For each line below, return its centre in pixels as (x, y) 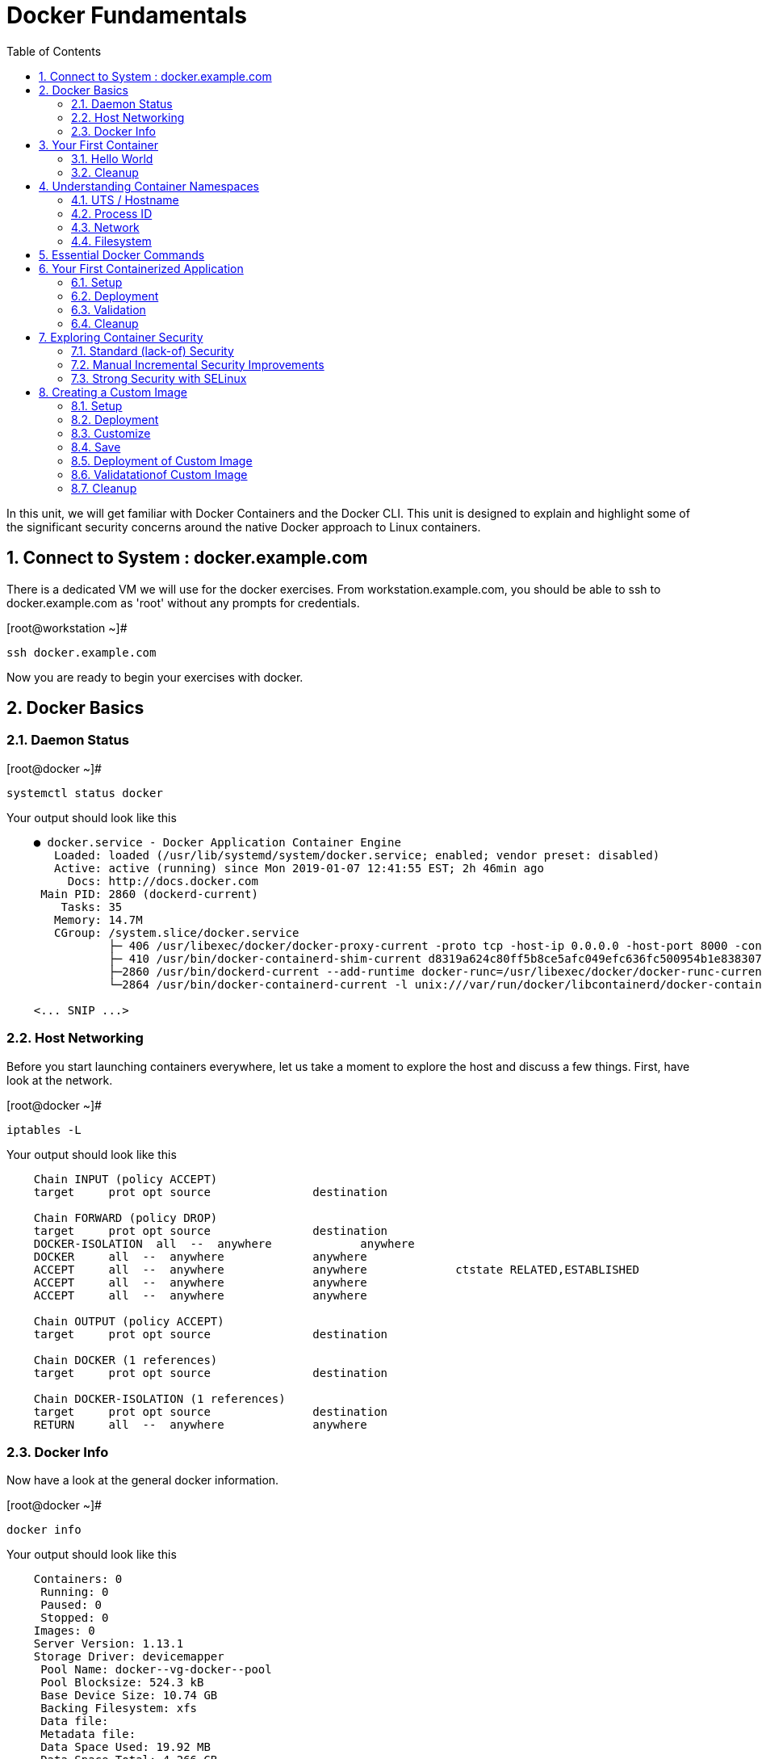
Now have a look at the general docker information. (143, 1480)
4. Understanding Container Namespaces (149, 186)
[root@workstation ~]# (67, 628)
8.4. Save (96, 447)
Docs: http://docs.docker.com (163, 881)
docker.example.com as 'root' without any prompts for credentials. (183, 602)
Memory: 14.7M (98, 919)
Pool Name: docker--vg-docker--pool (156, 1670)
